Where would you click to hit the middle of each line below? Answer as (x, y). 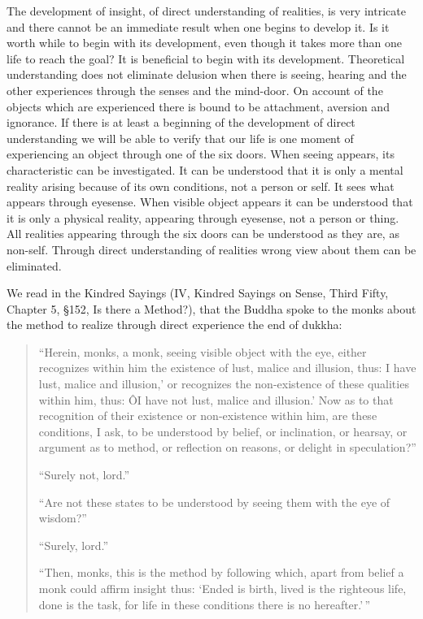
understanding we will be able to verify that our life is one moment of (180, 138)
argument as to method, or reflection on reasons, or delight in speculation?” (227, 447)
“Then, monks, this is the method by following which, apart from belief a (221, 572)
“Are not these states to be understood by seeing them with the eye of (214, 502)
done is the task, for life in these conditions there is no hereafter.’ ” (205, 604)
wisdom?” (63, 518)
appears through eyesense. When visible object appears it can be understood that (210, 202)
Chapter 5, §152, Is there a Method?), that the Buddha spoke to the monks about (211, 308)
